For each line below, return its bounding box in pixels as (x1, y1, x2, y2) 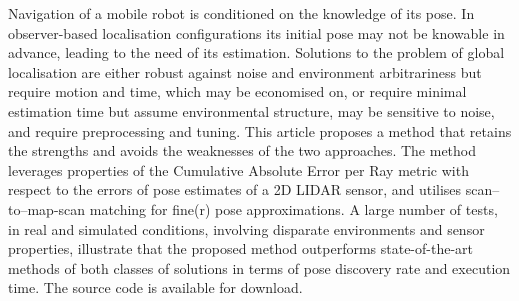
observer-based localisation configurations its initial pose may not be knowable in (8, 22, 505, 43)
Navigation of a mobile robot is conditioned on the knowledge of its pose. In (8, 3, 475, 23)
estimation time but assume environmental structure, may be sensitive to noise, (8, 100, 495, 121)
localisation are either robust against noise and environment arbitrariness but (8, 61, 482, 82)
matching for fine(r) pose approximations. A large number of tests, (89, 198, 498, 219)
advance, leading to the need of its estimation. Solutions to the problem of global (8, 42, 505, 63)
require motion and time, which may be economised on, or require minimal (8, 81, 467, 102)
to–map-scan (8, 198, 86, 219)
